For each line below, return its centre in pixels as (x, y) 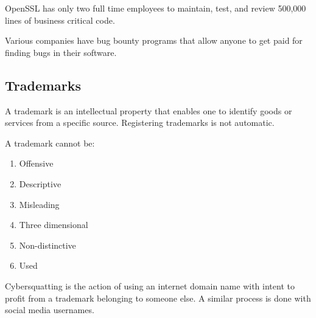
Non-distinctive (47, 245)
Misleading (39, 204)
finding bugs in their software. (61, 52)
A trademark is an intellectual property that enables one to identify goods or (149, 110)
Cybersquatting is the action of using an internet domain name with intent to (150, 285)
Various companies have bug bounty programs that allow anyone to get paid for (154, 40)
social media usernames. (50, 310)
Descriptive (40, 183)
